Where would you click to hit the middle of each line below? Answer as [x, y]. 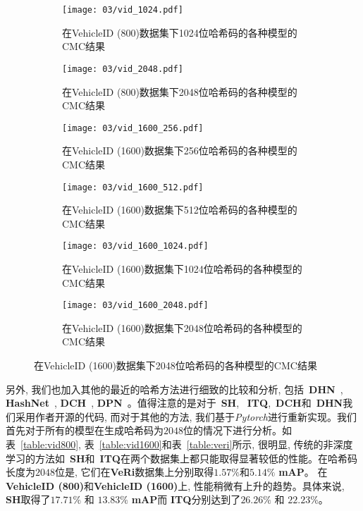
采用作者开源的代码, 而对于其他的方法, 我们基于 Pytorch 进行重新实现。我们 [186, 416]
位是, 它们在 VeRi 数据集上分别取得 [135, 472]
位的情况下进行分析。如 [238, 430]
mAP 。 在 [303, 472]
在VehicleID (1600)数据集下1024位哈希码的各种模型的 [182, 269]
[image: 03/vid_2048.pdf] [123, 69]
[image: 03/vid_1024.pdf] [123, 10]
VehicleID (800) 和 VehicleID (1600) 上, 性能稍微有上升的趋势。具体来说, [175, 485]
